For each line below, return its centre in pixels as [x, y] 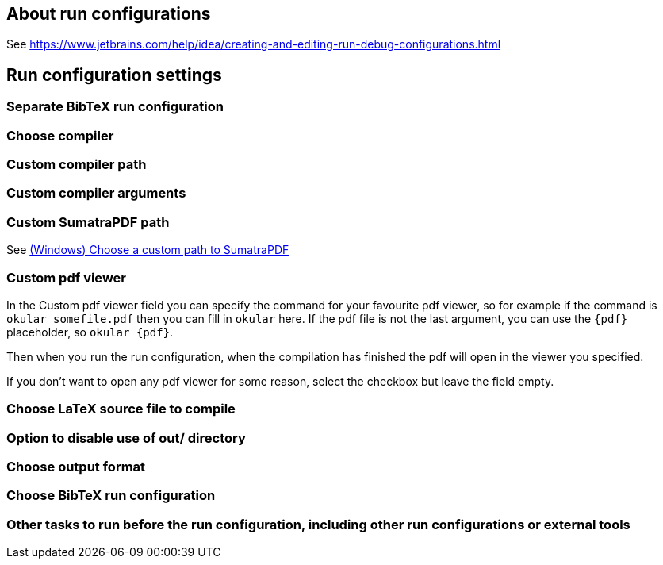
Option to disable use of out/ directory [126, 438]
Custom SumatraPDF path [88, 222]
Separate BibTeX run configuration [115, 107]
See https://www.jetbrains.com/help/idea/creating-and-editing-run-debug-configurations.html [254, 44]
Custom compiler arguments [96, 193]
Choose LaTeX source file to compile [121, 409]
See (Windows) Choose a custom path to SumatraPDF [148, 250]
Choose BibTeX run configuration [111, 496]
